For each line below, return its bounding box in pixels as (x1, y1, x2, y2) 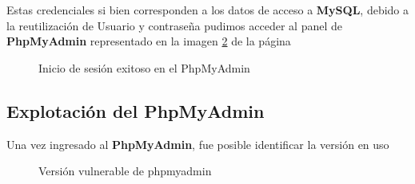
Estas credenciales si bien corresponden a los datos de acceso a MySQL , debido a (6, 2, 409, 18)
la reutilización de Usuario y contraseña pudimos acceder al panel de (6, 17, 342, 33)
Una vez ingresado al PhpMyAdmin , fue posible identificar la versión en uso (6, 135, 389, 152)
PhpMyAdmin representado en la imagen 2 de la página (6, 33, 291, 49)
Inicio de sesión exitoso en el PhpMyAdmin (38, 59, 250, 76)
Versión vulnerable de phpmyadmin (38, 162, 212, 179)
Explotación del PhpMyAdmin (6, 98, 265, 123)
